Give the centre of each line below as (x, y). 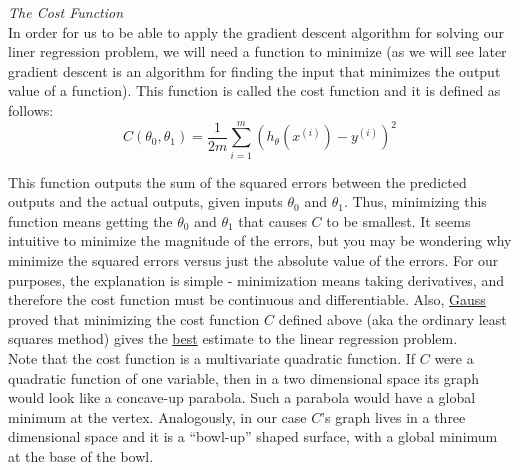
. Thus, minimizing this (415, 201)
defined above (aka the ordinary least (392, 318)
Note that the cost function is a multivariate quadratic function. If (212, 358)
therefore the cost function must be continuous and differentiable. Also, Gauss (247, 299)
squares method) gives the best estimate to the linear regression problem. (233, 338)
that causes (272, 220)
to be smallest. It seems (398, 220)
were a (454, 358)
